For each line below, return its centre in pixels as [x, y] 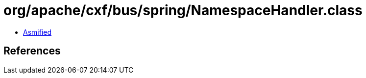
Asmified [37, 32]
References [32, 51]
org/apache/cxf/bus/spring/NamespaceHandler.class [183, 10]
